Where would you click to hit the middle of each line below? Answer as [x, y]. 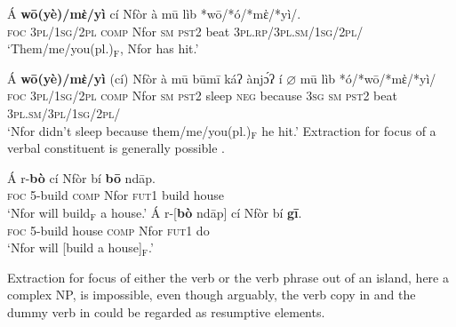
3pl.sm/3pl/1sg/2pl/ [64, 112]
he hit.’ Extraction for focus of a [349, 130]
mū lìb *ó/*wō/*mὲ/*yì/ [368, 78]
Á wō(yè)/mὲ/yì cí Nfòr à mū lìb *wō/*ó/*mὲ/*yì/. [154, 13]
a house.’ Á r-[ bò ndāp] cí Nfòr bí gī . [201, 212]
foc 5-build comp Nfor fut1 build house [116, 195]
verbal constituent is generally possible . [116, 148]
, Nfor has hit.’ [159, 48]
